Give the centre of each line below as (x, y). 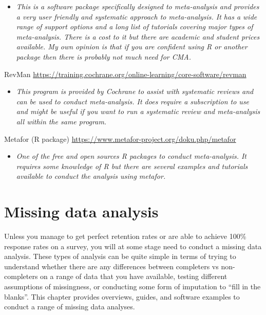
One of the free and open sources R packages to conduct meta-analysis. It (131, 156)
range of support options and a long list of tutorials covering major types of (135, 26)
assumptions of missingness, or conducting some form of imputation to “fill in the (132, 286)
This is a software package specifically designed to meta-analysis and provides (138, 6)
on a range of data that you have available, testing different (134, 276)
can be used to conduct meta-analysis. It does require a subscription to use (133, 101)
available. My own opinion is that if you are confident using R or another (132, 47)
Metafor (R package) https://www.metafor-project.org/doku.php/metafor (120, 138)
